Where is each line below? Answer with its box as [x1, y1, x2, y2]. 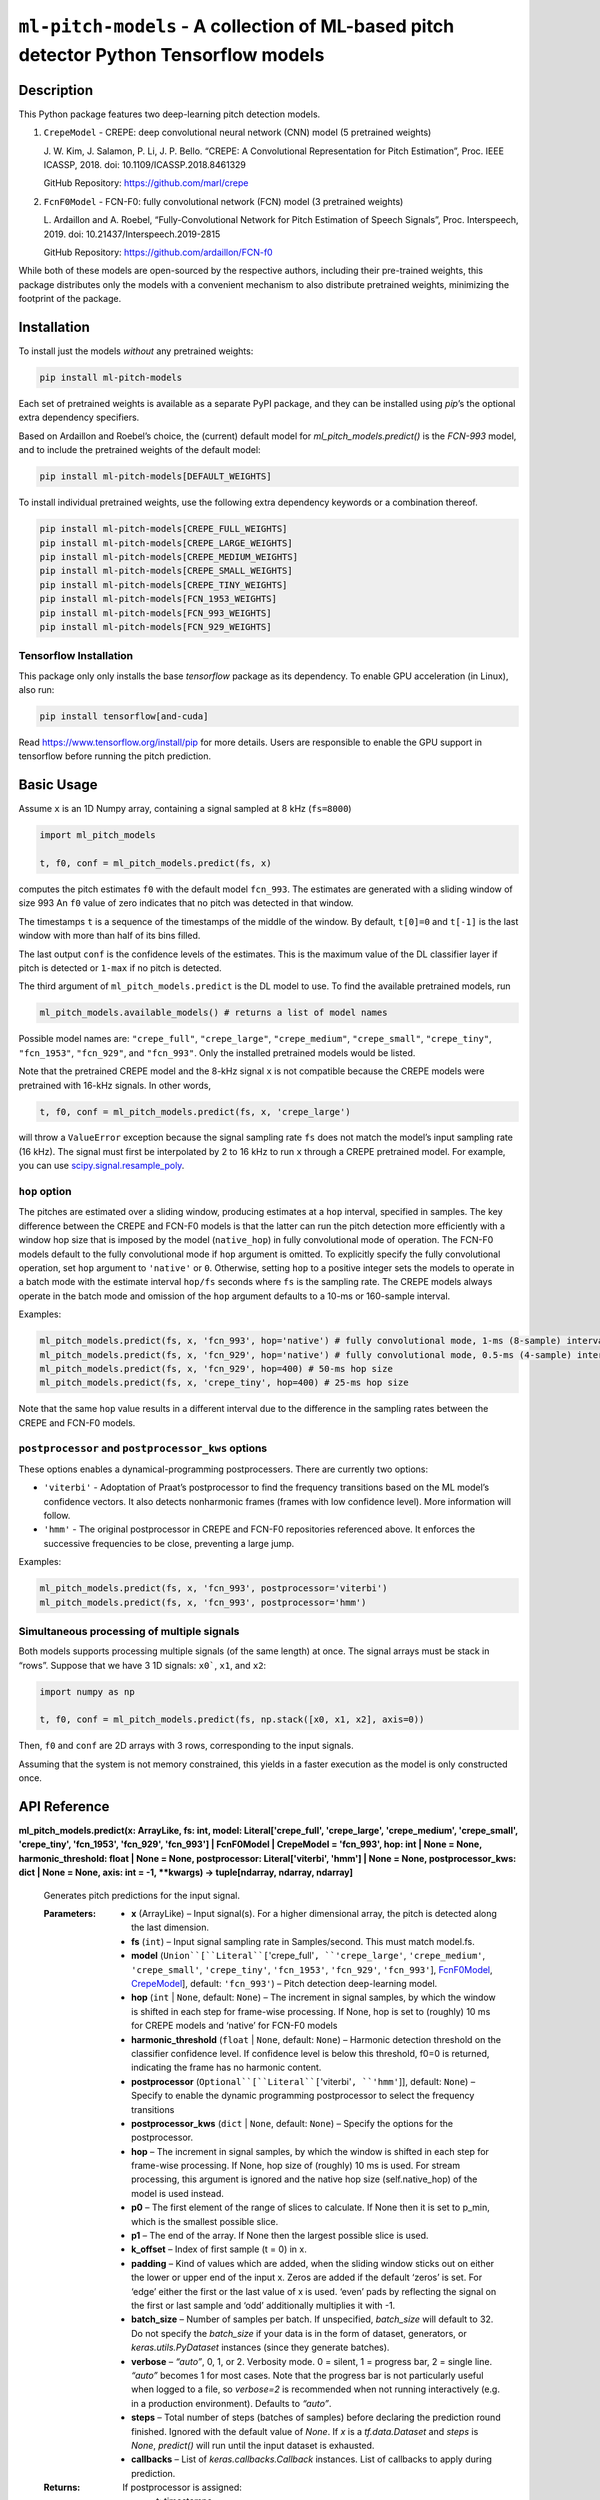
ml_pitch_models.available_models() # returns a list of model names [39, 1007, 388, 1019]
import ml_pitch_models [39, 830, 157, 841]
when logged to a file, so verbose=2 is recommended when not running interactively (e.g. [131, 2383, 500, 2395]
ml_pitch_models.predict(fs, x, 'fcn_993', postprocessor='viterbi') [39, 1583, 388, 1594]
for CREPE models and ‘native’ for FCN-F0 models [131, 2020, 338, 2032]
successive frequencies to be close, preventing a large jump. [43, 1537, 295, 1549]
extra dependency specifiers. [18, 411, 140, 424]
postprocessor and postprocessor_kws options [18, 1441, 268, 1455]
